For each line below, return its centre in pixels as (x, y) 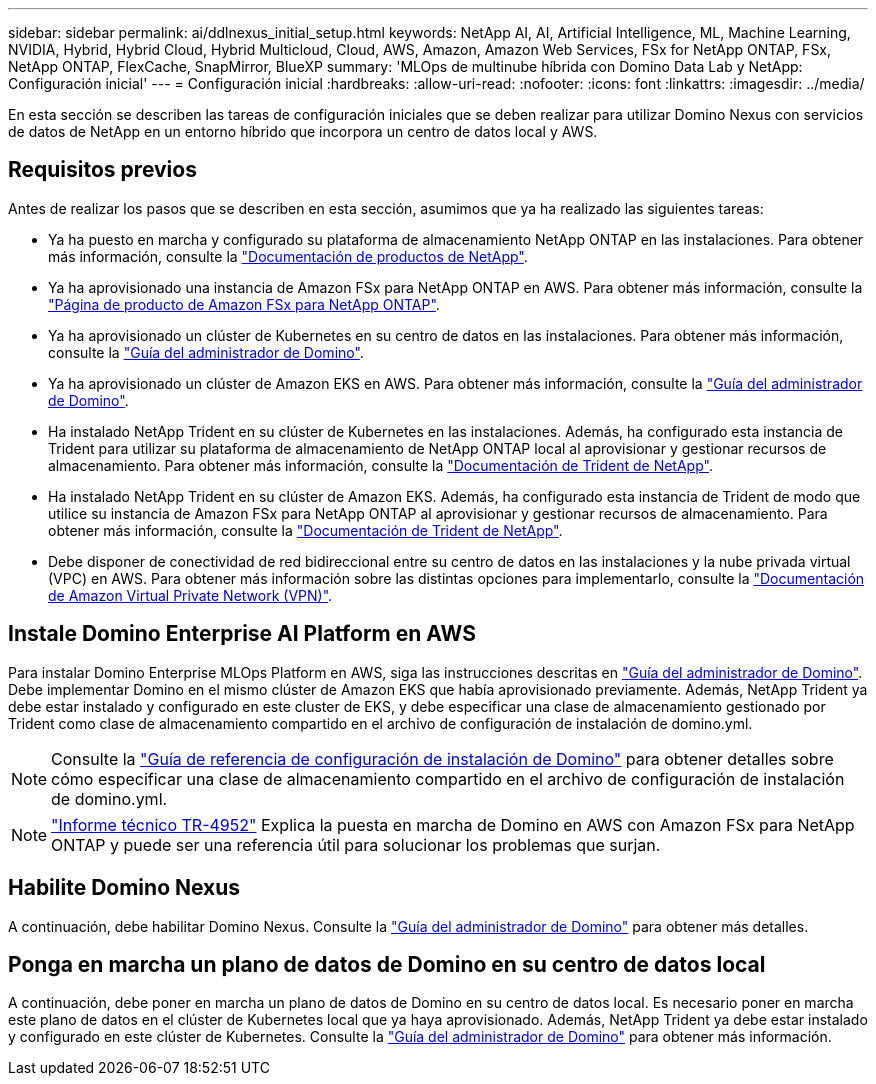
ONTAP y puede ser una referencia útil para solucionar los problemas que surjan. (356, 844)
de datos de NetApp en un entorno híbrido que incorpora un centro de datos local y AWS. (303, 131)
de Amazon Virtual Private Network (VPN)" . (190, 595)
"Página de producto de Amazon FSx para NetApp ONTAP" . (244, 304)
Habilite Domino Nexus (124, 888)
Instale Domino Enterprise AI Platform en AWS (242, 634)
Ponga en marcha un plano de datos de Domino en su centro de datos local (387, 964)
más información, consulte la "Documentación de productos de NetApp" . (288, 256)
